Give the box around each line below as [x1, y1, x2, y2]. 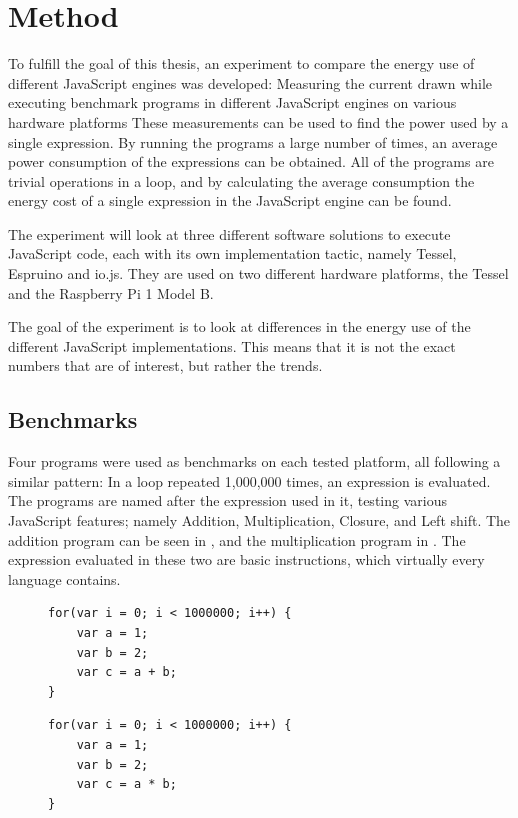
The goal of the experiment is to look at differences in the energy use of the [8, 316, 471, 337]
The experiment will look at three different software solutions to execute [8, 223, 451, 244]
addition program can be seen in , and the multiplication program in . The [8, 529, 466, 550]
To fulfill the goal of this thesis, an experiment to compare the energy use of [8, 53, 475, 74]
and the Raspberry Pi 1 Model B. [8, 282, 214, 303]
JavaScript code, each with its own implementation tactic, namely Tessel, [8, 243, 457, 264]
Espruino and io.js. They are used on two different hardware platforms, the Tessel [8, 263, 509, 284]
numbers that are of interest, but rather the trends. [8, 355, 323, 376]
